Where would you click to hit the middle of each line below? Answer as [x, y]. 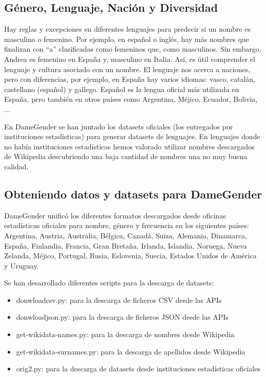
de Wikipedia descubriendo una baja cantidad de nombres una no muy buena [126, 156]
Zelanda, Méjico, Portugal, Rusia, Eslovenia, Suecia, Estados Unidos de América [130, 256]
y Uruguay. [22, 265]
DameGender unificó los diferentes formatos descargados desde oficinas [115, 215]
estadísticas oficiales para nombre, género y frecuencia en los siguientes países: [127, 225]
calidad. [16, 166]
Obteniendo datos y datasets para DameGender [133, 194]
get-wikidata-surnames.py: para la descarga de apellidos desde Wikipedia [131, 351]
